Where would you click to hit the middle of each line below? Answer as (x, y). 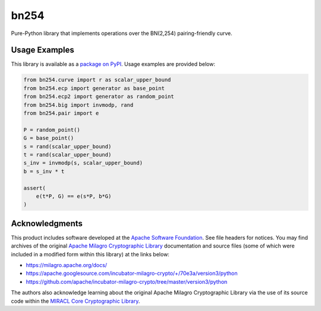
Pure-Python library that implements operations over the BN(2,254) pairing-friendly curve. (122, 33)
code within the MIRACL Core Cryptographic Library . (75, 301)
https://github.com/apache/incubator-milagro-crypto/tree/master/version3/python (127, 281)
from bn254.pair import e (61, 113)
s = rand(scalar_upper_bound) (67, 146)
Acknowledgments (47, 223)
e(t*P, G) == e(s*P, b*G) (74, 196)
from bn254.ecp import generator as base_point (94, 88)
